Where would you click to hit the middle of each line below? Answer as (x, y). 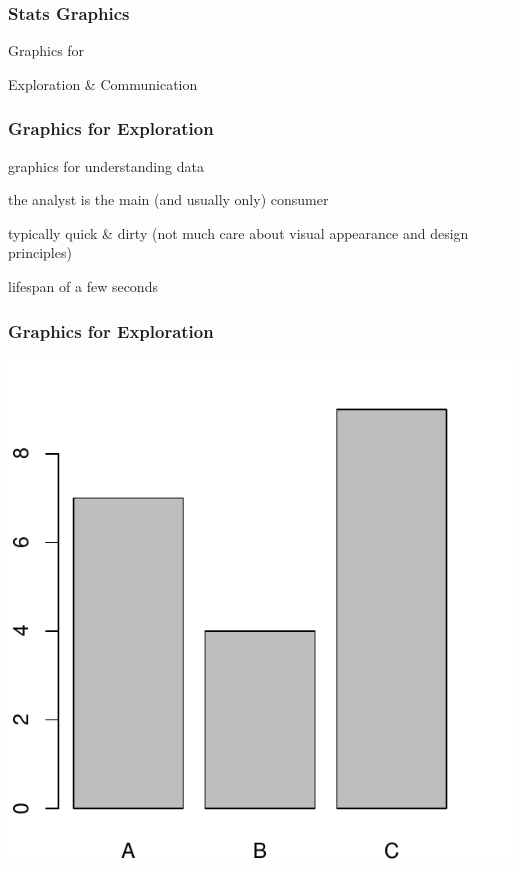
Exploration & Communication (103, 83)
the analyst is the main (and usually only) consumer (168, 199)
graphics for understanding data (106, 165)
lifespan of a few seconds (83, 286)
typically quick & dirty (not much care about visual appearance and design (238, 232)
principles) (40, 252)
